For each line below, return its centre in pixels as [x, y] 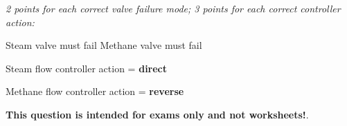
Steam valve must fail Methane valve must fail [104, 45]
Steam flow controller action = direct [87, 68]
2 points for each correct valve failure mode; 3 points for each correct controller [173, 8]
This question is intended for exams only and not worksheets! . [157, 114]
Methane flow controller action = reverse [95, 91]
